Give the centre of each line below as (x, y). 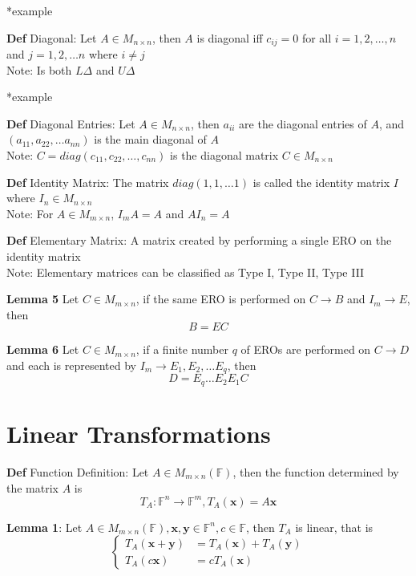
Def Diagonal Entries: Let (71, 123)
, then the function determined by (316, 471)
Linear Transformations (139, 434)
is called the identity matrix (321, 182)
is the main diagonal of (150, 139)
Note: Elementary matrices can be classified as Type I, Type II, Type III (186, 272)
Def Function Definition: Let (78, 471)
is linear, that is (334, 527)
